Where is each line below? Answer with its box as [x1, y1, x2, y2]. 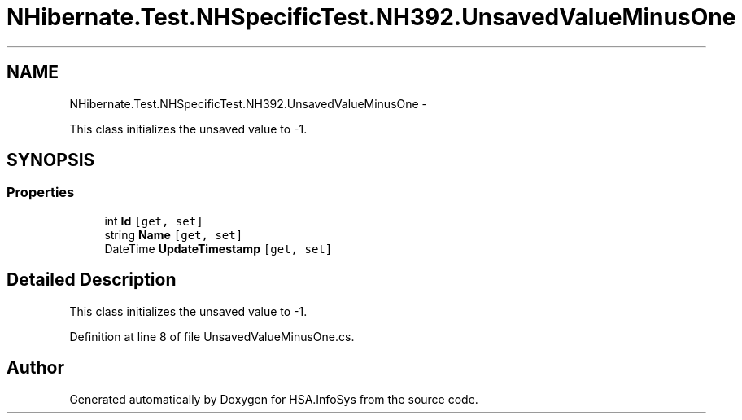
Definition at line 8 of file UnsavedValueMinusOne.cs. [69, 329, 355, 343]
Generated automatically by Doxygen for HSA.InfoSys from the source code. [69, 392, 478, 406]
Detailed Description [7, 269, 177, 291]
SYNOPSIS [7, 150, 95, 171]
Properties [7, 184, 75, 201]
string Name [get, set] [104, 227, 243, 242]
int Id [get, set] [104, 213, 203, 228]
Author [7, 357, 64, 378]
